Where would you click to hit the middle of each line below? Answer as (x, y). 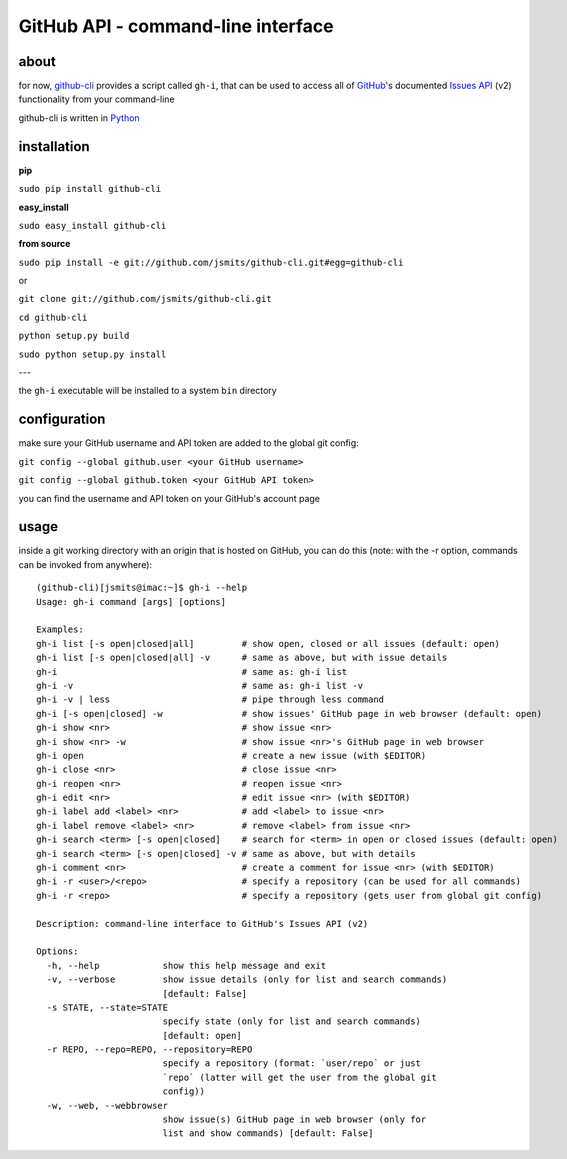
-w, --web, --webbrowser (107, 1105)
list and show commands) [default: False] (268, 1133)
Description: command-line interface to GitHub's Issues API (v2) (202, 923)
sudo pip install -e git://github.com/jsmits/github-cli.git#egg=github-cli (211, 262)
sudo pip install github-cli (90, 189)
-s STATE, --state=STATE (107, 1007)
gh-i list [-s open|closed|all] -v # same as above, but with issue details (242, 658)
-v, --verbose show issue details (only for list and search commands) (247, 979)
